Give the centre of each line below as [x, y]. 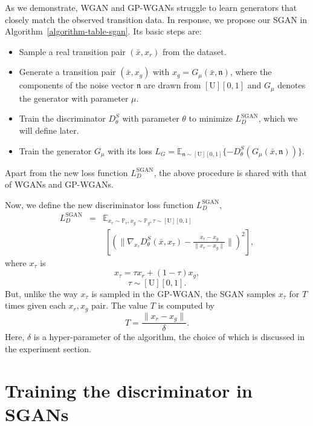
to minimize [211, 118]
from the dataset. [195, 51]
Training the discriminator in [129, 390]
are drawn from [173, 85]
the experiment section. [48, 348]
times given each [35, 305]
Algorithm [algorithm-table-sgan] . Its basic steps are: [103, 31]
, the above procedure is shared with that [230, 172]
